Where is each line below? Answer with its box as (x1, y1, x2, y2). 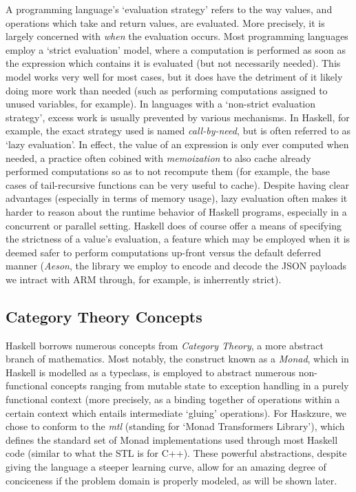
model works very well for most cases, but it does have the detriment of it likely (6, 69, 343, 83)
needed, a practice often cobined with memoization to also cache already (6, 150, 311, 165)
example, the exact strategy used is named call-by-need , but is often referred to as (6, 123, 351, 138)
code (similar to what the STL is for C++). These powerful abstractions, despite (6, 446, 347, 460)
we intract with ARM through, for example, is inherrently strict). (6, 271, 282, 286)
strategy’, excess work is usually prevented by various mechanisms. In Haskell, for (6, 110, 350, 124)
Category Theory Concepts (6, 305, 202, 327)
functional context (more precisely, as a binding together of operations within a (6, 392, 340, 407)
